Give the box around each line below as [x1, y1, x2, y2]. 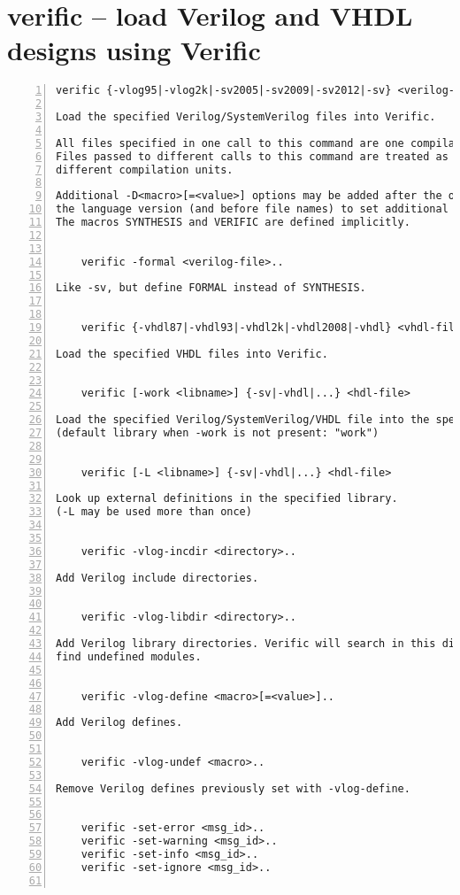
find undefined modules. [56, 650, 202, 663]
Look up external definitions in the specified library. [56, 492, 398, 505]
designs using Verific [7, 32, 261, 68]
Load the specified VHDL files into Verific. [56, 347, 328, 360]
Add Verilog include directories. [56, 571, 259, 584]
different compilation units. [56, 163, 234, 176]
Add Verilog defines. [56, 716, 183, 729]
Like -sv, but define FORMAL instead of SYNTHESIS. [56, 282, 366, 295]
